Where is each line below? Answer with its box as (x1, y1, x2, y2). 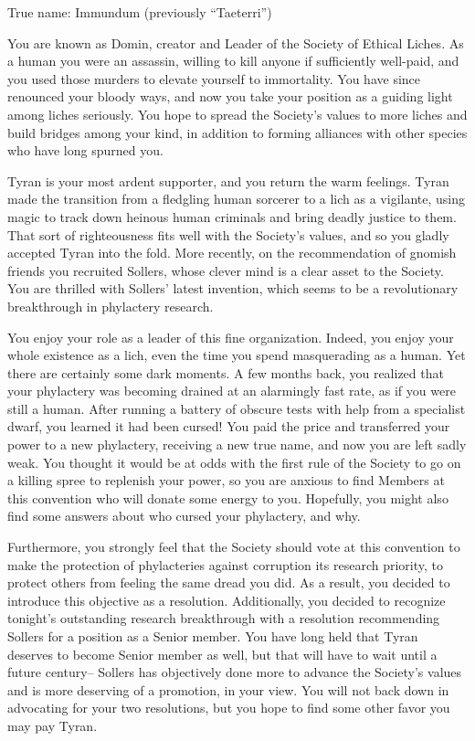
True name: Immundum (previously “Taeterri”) (7, 3, 272, 21)
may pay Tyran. (7, 715, 98, 735)
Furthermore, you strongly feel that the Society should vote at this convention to (7, 537, 460, 556)
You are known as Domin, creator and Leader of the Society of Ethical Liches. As (7, 33, 464, 52)
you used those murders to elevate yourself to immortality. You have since (7, 69, 421, 88)
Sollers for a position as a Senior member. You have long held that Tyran (7, 627, 418, 645)
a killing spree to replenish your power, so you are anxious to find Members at (7, 471, 445, 490)
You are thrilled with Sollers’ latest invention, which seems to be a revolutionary (7, 279, 459, 298)
